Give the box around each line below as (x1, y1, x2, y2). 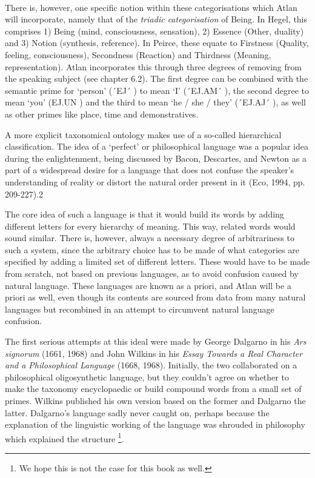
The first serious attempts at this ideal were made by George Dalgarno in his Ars (5, 335, 307, 348)
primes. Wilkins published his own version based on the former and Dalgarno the (5, 394, 306, 407)
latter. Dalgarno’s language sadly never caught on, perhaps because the (5, 406, 270, 419)
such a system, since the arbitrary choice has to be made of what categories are (5, 243, 299, 256)
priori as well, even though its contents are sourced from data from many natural (5, 291, 306, 304)
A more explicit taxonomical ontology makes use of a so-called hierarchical (5, 128, 282, 141)
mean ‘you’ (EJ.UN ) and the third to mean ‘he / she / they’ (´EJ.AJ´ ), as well (5, 96, 306, 108)
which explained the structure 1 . (5, 430, 124, 445)
